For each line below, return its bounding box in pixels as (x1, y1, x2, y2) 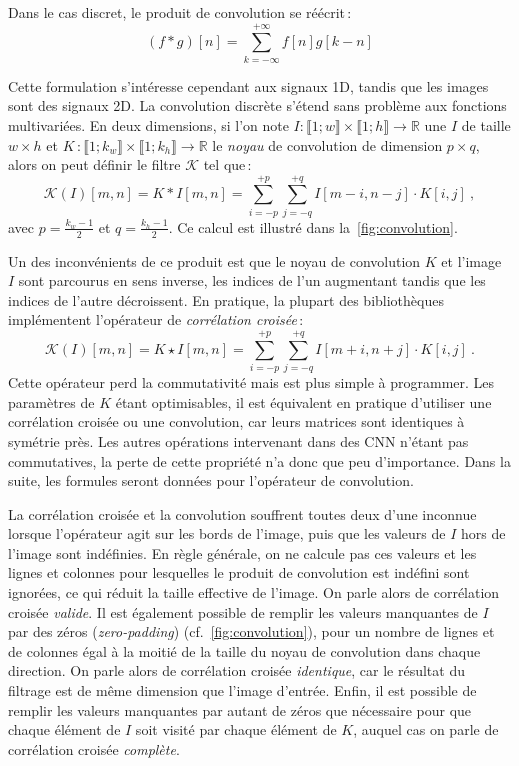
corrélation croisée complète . (8, 738, 180, 759)
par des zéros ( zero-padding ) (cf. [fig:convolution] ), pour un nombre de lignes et (8, 621, 495, 642)
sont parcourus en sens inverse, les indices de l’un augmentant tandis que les (18, 270, 486, 291)
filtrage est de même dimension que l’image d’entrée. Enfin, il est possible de (8, 680, 477, 701)
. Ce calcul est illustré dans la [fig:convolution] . (168, 216, 458, 237)
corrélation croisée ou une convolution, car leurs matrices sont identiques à (8, 411, 465, 432)
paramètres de (8, 391, 95, 412)
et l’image (441, 250, 502, 271)
